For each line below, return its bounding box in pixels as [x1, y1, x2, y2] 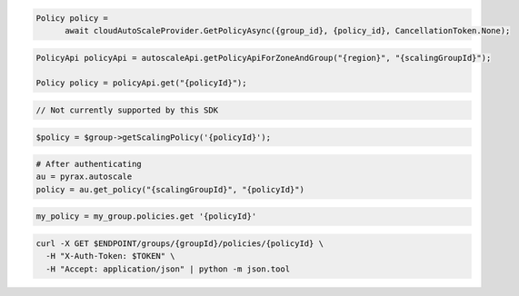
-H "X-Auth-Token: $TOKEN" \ [45, 251, 176, 261]
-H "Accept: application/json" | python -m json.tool [45, 263, 291, 274]
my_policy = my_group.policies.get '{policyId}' [35, 212, 257, 222]
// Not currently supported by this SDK [35, 104, 218, 115]
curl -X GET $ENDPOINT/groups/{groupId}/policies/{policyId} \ [35, 239, 324, 249]
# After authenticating [35, 159, 143, 170]
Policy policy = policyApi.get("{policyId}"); [35, 78, 247, 88]
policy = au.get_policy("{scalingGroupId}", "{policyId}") [35, 184, 304, 194]
